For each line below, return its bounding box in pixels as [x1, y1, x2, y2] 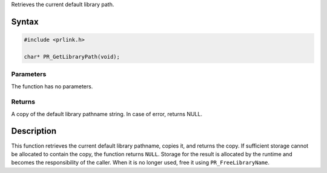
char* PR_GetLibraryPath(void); [24, 53, 121, 60]
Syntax [11, 16, 39, 27]
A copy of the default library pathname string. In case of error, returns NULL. [11, 110, 203, 117]
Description [11, 126, 57, 136]
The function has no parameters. [11, 82, 93, 90]
